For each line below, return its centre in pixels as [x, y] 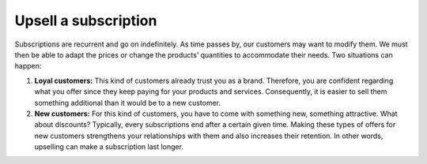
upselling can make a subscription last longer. [109, 147]
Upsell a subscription [86, 20]
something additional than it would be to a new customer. [128, 102]
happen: [28, 66]
